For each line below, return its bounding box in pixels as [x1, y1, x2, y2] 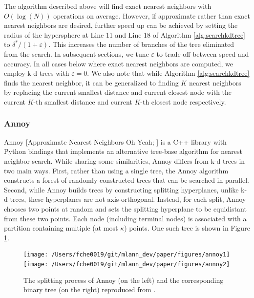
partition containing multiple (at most [4, 223, 118, 233]
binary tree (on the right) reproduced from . [23, 284, 156, 295]
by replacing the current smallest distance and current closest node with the [4, 87, 232, 97]
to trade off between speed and [156, 48, 249, 59]
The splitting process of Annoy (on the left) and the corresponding [23, 275, 224, 285]
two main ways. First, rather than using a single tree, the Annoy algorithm [4, 165, 229, 175]
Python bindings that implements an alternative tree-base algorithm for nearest [4, 146, 242, 156]
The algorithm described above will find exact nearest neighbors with [4, 1, 212, 11]
